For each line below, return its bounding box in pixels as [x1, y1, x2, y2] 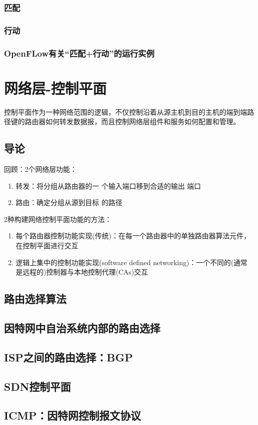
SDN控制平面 [4, 378, 71, 394]
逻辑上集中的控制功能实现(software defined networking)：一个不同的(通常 [15, 257, 248, 267]
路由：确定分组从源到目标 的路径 [15, 197, 123, 208]
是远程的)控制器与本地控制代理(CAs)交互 [15, 267, 148, 277]
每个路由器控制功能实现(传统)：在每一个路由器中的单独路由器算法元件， [15, 230, 251, 241]
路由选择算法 [4, 291, 66, 306]
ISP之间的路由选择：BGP [4, 349, 133, 364]
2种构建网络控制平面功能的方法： [4, 213, 112, 224]
